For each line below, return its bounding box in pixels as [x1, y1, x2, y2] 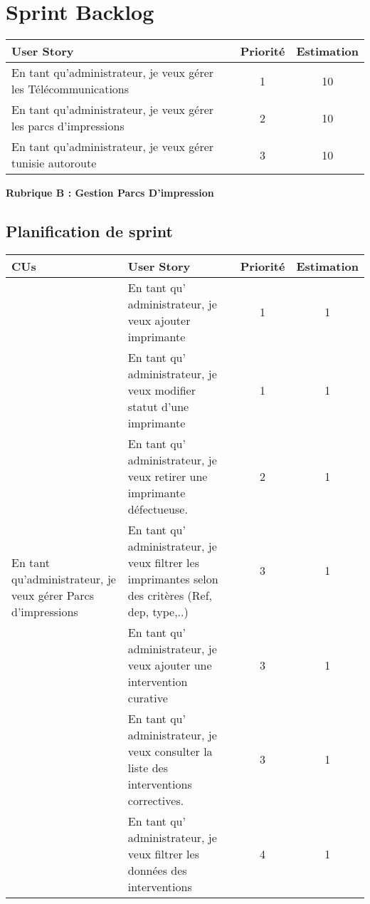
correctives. [127, 791, 184, 809]
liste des [127, 759, 168, 776]
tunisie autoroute [11, 155, 97, 172]
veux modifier [127, 381, 196, 398]
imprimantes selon [127, 570, 218, 587]
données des [127, 861, 187, 878]
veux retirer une [127, 467, 208, 484]
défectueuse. [127, 500, 188, 517]
